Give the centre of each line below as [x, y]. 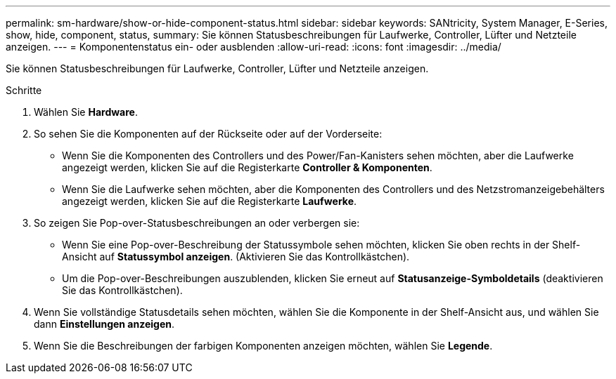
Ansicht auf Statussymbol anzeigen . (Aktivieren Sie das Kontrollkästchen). [236, 257]
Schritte [24, 90]
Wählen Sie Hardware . [86, 112]
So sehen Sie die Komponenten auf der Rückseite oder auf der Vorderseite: [208, 134]
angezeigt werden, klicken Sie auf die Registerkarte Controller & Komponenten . [247, 167]
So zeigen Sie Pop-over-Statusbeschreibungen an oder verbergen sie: [197, 223]
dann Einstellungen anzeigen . [104, 324]
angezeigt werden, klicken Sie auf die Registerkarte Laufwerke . [210, 201]
